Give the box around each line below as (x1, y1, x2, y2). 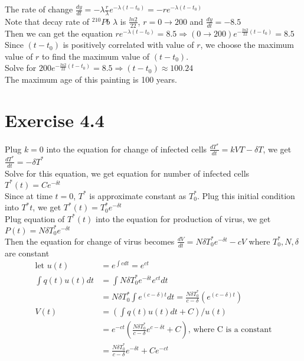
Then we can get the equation (5, 27, 113, 39)
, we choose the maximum (200, 38, 294, 51)
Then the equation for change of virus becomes (5, 235, 175, 247)
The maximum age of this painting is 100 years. (5, 73, 177, 86)
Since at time (5, 189, 53, 201)
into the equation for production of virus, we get (96, 212, 271, 225)
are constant (5, 246, 50, 259)
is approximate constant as (89, 189, 187, 201)
